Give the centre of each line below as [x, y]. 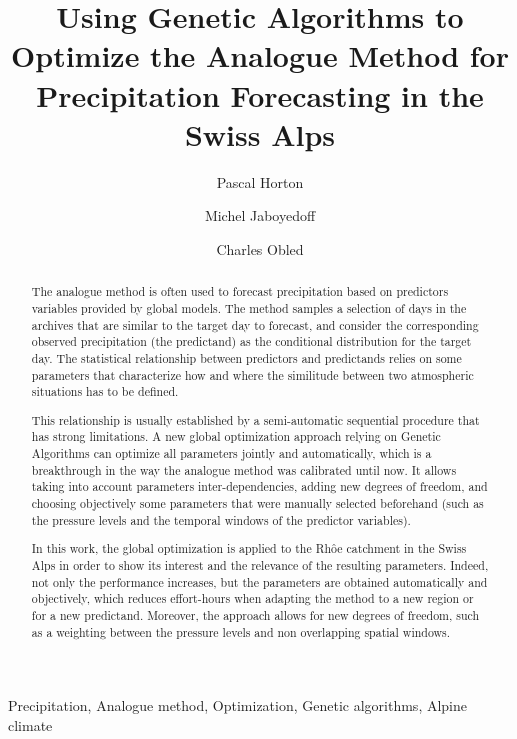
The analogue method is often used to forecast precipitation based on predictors [240, 291]
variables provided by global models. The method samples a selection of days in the [249, 307]
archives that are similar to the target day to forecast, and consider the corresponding [255, 324]
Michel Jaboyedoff [260, 215]
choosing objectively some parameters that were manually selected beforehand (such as [257, 503]
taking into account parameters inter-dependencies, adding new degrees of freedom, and [259, 486]
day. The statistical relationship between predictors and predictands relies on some [246, 357]
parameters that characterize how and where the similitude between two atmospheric [252, 374]
